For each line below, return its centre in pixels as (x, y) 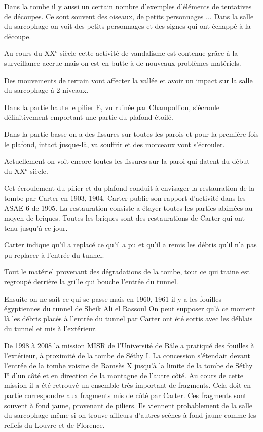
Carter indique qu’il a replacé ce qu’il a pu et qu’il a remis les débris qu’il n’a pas (130, 245)
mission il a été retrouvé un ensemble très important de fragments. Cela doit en (128, 385)
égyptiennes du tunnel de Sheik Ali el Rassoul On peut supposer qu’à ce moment (130, 309)
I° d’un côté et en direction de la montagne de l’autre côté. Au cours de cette (124, 375)
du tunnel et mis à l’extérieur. (51, 328)
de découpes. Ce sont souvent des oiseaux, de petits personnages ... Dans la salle (129, 16)
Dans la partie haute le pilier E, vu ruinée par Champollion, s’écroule (112, 107)
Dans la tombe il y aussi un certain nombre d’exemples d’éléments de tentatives (128, 6)
